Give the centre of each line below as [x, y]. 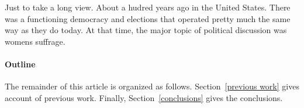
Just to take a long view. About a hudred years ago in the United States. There [148, 7]
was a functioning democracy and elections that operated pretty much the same [148, 18]
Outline [20, 64]
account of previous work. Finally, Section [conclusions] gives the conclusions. [144, 97]
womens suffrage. [35, 41]
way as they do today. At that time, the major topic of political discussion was [146, 30]
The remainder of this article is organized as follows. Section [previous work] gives [152, 86]
